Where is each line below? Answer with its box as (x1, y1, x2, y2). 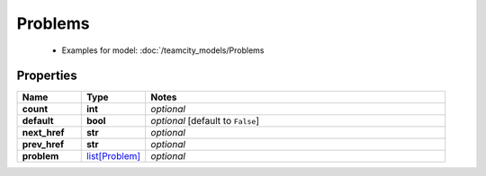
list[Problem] (85, 150, 141, 163)
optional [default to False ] (150, 115, 260, 128)
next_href (22, 127, 65, 139)
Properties (16, 68, 77, 84)
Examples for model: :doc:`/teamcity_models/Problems (61, 45, 265, 56)
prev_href (22, 138, 65, 151)
